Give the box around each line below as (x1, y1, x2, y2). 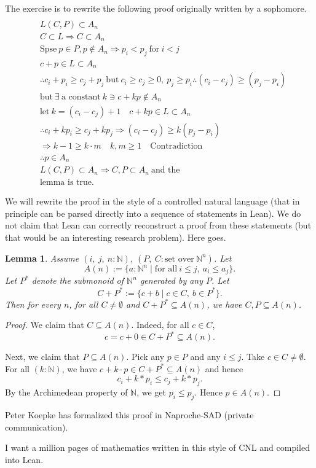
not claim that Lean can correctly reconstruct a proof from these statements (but (5, 219, 312, 232)
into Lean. (5, 453, 44, 466)
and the (151, 166, 180, 175)
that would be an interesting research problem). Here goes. (5, 230, 226, 243)
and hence (205, 362, 243, 375)
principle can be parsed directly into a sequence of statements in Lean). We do (5, 206, 301, 219)
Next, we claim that (5, 350, 80, 363)
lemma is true (39, 178, 92, 187)
